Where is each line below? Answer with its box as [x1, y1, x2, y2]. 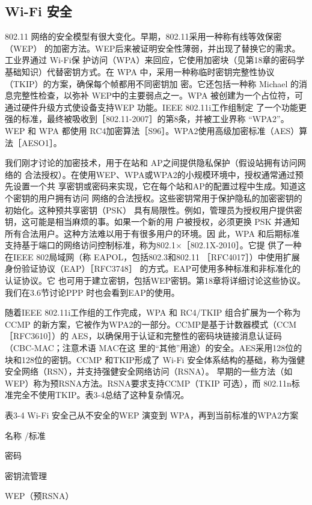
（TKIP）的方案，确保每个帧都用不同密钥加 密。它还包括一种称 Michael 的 [5, 77, 299, 90]
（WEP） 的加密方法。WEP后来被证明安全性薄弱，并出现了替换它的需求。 [5, 41, 301, 54]
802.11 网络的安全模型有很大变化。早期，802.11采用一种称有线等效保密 [5, 30, 282, 43]
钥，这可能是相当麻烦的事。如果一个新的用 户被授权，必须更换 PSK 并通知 [5, 215, 300, 228]
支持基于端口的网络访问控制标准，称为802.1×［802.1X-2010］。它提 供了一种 [5, 239, 302, 251]
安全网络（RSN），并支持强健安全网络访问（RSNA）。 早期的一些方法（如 [5, 365, 293, 378]
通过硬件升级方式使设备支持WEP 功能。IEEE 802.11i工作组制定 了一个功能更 [5, 100, 307, 113]
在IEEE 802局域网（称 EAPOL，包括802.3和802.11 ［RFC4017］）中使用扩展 [5, 250, 300, 263]
